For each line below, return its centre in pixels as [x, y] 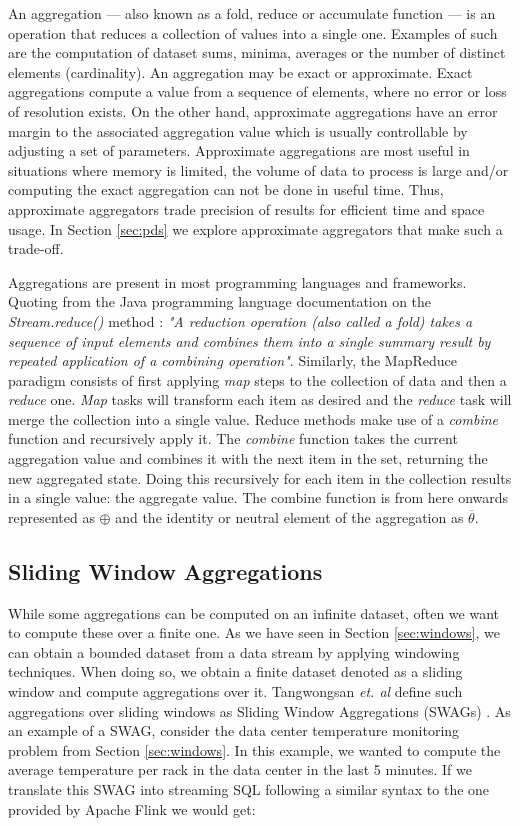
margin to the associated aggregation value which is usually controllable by [238, 130]
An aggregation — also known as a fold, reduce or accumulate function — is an [252, 13]
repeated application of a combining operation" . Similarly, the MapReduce [232, 360]
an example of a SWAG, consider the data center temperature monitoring [234, 730]
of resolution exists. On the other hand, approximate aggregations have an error [253, 110]
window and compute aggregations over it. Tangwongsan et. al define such [235, 691]
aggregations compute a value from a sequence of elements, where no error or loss [257, 91]
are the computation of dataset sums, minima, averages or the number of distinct [257, 52]
